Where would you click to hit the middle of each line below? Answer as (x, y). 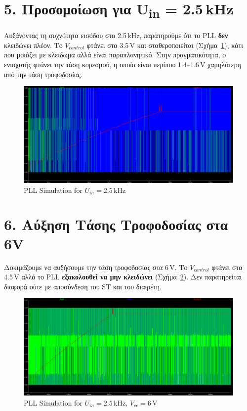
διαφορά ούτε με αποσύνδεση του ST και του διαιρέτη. (83, 286)
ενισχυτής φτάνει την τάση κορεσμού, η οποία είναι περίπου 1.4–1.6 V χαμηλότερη (123, 64)
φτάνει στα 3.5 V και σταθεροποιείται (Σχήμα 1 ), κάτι (165, 45)
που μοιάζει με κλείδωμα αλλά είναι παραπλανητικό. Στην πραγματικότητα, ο (115, 55)
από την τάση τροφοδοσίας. (43, 74)
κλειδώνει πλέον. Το (33, 45)
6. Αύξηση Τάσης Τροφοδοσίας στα (116, 224)
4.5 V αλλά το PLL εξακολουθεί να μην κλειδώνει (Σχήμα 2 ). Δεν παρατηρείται (123, 277)
